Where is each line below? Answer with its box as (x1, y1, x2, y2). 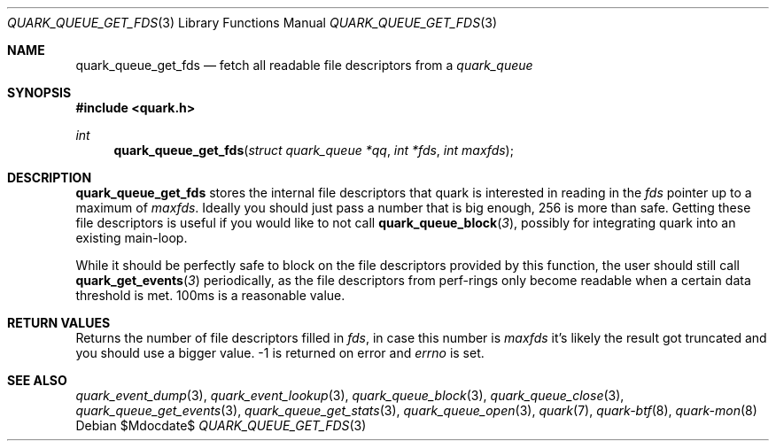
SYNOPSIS (7, 85, 72, 100)
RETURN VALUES (7, 315, 111, 330)
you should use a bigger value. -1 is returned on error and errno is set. (75, 345, 485, 360)
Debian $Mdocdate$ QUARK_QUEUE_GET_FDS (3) (75, 418, 367, 433)
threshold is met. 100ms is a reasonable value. (75, 288, 345, 303)
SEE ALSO (7, 373, 67, 388)
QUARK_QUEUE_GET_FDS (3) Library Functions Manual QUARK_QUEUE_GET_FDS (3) (7, 15, 498, 30)
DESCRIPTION (7, 170, 92, 185)
